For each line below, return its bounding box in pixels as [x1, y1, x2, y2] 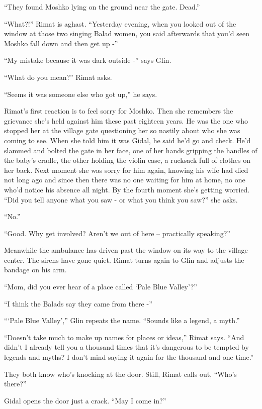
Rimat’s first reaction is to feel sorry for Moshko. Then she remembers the [4, 106, 233, 116]
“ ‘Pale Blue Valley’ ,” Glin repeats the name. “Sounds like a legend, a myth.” [4, 315, 240, 326]
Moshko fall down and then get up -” [4, 38, 118, 48]
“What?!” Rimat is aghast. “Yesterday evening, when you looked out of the [4, 18, 236, 29]
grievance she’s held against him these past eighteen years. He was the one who [4, 115, 248, 126]
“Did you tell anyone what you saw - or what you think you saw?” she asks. [4, 194, 238, 204]
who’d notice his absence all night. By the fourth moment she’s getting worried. [4, 184, 250, 194]
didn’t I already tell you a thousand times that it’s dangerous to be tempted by [4, 342, 249, 352]
